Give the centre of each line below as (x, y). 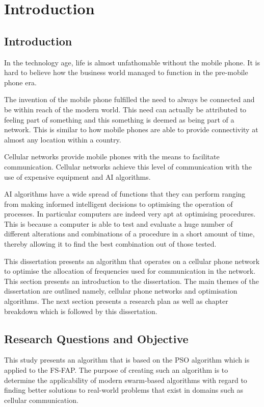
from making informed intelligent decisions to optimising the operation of (118, 203)
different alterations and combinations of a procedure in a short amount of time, (129, 234)
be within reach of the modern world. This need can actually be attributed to (125, 109)
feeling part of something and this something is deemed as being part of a (119, 119)
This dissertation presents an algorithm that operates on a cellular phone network (132, 261)
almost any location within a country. (63, 139)
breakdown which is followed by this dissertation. (81, 311)
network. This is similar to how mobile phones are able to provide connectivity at (131, 129)
